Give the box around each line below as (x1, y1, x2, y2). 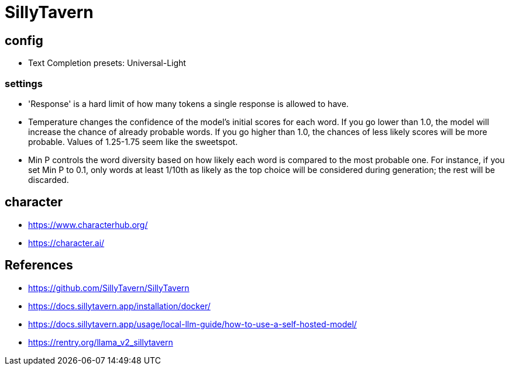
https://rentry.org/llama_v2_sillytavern (28, 337, 173, 347)
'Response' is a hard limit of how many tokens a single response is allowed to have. (28, 98, 349, 109)
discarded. (28, 174, 69, 185)
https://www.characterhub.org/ (28, 219, 148, 230)
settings (5, 77, 43, 89)
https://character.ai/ (28, 237, 105, 248)
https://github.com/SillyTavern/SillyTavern (28, 282, 190, 293)
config (5, 33, 43, 48)
